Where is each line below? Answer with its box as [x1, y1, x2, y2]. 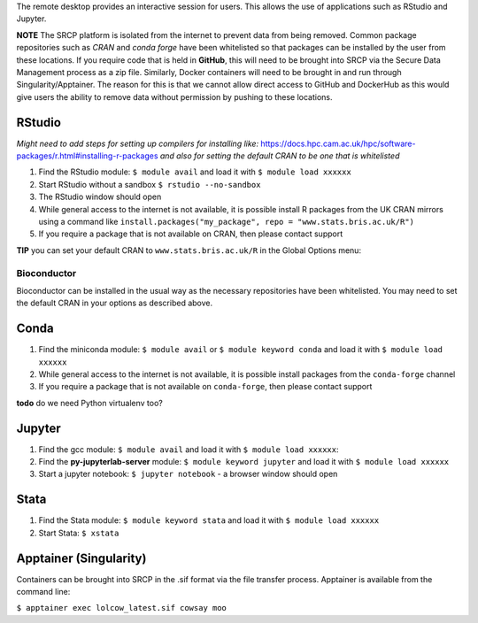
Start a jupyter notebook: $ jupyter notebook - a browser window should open [38, 469, 338, 480]
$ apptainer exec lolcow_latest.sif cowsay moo [16, 603, 227, 613]
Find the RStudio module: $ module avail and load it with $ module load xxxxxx [38, 166, 351, 177]
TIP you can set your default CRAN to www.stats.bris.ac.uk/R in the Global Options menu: [16, 244, 362, 256]
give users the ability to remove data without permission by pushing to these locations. [16, 91, 333, 102]
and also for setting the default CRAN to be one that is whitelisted [159, 150, 400, 161]
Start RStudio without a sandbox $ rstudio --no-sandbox [38, 179, 261, 189]
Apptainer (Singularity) [16, 550, 147, 565]
